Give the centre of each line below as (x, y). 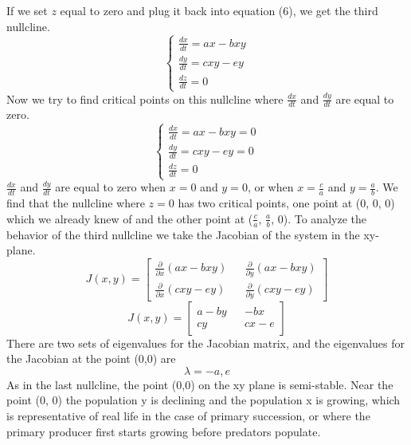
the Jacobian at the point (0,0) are (91, 358)
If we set (27, 10)
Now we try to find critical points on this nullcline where (145, 98)
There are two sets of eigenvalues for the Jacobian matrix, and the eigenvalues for (205, 343)
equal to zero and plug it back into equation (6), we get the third (219, 10)
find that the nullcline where (76, 203)
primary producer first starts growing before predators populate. (164, 431)
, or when (270, 187)
